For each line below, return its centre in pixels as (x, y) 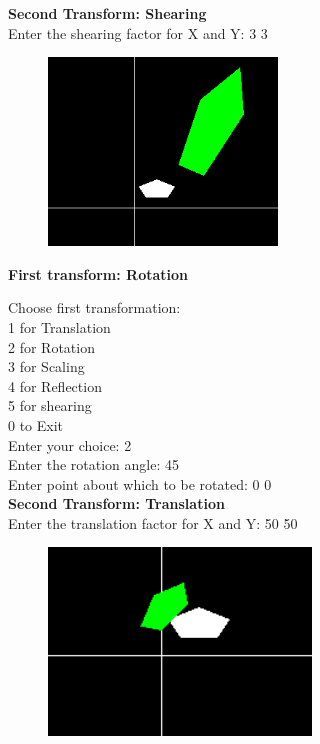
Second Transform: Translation (116, 503)
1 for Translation (59, 326)
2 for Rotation (51, 346)
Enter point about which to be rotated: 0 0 (140, 483)
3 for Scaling (46, 366)
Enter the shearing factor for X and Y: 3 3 (138, 32)
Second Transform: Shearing (107, 13)
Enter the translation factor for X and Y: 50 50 (153, 522)
